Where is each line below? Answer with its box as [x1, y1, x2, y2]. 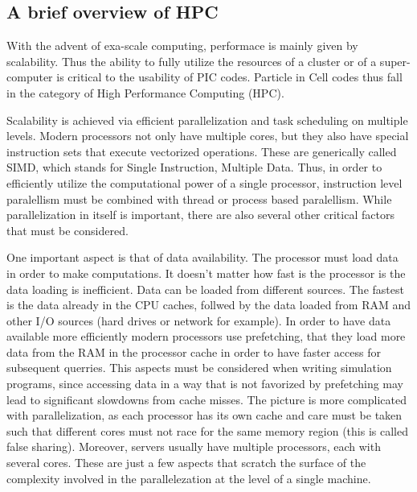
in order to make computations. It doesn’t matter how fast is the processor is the [6, 264, 406, 281]
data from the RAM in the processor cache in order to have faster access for [6, 343, 381, 360]
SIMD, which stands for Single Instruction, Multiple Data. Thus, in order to [6, 159, 382, 176]
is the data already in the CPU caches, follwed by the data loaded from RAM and [6, 296, 411, 313]
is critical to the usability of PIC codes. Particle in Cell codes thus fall [56, 68, 403, 85]
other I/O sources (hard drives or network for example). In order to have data [6, 312, 391, 329]
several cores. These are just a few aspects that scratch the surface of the [6, 454, 366, 471]
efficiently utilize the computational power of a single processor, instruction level [6, 174, 403, 191]
